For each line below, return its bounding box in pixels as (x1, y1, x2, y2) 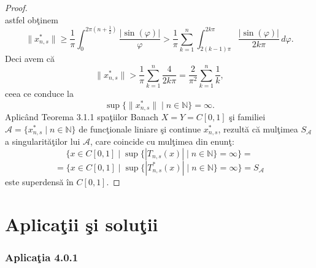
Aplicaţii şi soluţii (5, 211, 158, 236)
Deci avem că (5, 52, 55, 65)
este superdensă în (5, 175, 74, 188)
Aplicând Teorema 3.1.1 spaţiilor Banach (5, 110, 159, 123)
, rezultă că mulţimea (218, 122, 298, 135)
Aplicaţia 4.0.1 (5, 249, 79, 264)
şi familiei (229, 110, 266, 123)
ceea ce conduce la (5, 87, 74, 100)
